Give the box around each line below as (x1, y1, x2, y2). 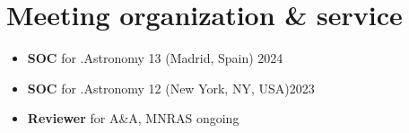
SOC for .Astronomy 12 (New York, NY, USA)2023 (27, 78, 315, 97)
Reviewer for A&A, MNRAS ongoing (27, 109, 239, 128)
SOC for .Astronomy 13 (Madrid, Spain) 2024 (27, 49, 283, 67)
